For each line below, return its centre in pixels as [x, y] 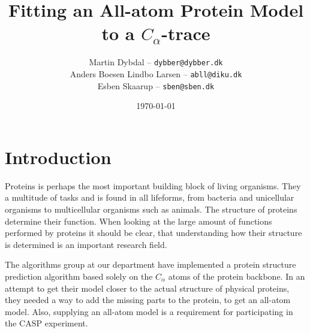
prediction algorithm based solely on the [79, 276]
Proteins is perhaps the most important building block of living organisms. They [153, 185]
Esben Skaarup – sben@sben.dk [156, 85]
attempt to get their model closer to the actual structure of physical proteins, [147, 288]
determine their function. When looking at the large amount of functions [139, 221]
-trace [186, 33]
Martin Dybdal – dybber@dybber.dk [156, 62]
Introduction [58, 157]
